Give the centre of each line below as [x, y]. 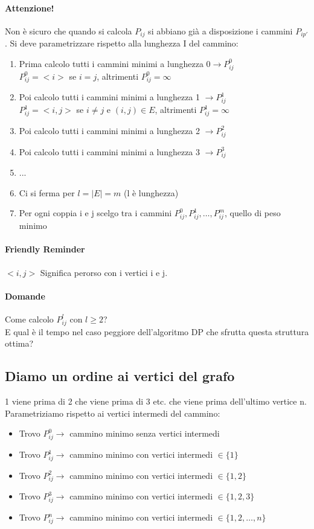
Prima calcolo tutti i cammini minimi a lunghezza [111, 63]
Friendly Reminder [45, 249]
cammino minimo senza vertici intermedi [145, 433]
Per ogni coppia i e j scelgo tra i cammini [95, 213]
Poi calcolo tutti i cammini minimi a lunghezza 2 [110, 130]
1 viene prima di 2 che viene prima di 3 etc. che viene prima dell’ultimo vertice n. [156, 401]
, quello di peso [253, 213]
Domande [25, 296]
